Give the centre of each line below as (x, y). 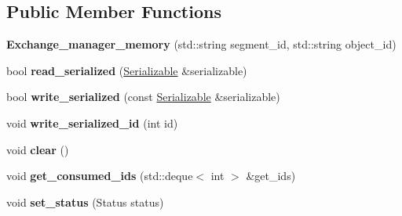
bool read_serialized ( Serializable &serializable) (127, 70)
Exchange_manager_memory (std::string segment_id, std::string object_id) (201, 44)
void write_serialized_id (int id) (92, 122)
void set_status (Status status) (85, 202)
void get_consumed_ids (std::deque (100, 176)
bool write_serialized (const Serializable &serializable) (143, 97)
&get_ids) (271, 176)
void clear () (38, 149)
